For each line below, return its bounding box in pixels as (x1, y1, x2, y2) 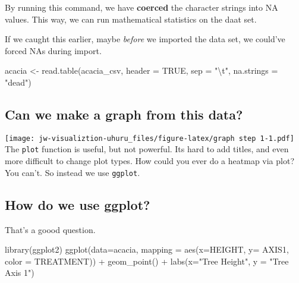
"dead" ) (5, 76, 32, 88)
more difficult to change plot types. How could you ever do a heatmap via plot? (5, 155, 295, 167)
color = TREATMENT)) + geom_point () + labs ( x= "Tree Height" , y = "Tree (5, 254, 289, 267)
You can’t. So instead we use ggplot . (5, 166, 140, 178)
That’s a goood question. (5, 223, 96, 235)
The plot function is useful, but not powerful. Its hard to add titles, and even (5, 143, 289, 155)
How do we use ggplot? (5, 195, 150, 213)
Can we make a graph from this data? (5, 105, 243, 123)
